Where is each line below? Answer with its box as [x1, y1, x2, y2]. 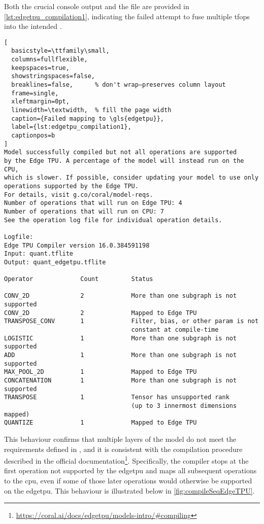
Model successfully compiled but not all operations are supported [4, 149, 237, 156]
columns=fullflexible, [11, 56, 88, 63]
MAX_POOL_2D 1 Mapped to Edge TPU [4, 368, 197, 376]
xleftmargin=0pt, [11, 98, 70, 106]
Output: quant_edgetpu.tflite [4, 258, 106, 266]
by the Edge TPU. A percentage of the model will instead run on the [4, 157, 244, 164]
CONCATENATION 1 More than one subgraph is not [4, 377, 237, 385]
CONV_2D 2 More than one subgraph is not [4, 292, 237, 300]
